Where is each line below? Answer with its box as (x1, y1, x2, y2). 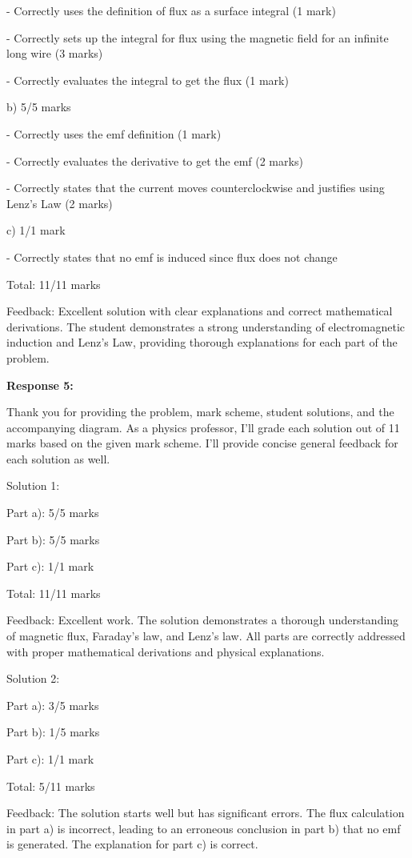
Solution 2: (6, 670, 60, 687)
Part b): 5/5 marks (6, 531, 100, 547)
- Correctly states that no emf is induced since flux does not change (6, 248, 338, 265)
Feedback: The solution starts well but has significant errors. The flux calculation (6, 804, 405, 821)
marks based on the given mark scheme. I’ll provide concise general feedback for (6, 435, 398, 451)
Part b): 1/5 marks (6, 724, 100, 740)
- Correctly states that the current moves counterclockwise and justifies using (6, 179, 385, 196)
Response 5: (6, 376, 74, 393)
